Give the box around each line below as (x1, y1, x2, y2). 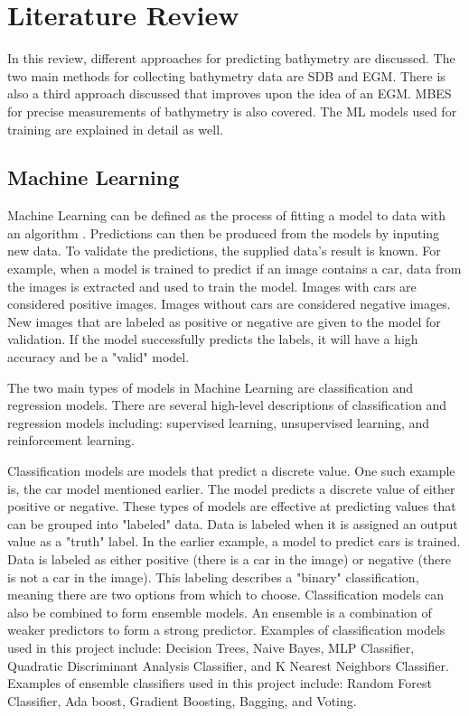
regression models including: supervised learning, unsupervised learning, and (7, 413, 430, 432)
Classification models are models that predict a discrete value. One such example (7, 461, 455, 480)
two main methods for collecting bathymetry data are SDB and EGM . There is (7, 66, 446, 85)
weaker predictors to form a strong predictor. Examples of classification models (7, 620, 446, 639)
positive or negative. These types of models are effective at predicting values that (7, 497, 456, 516)
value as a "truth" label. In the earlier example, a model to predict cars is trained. (7, 532, 461, 551)
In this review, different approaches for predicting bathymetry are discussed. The (7, 49, 455, 68)
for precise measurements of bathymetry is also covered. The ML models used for (7, 101, 457, 120)
